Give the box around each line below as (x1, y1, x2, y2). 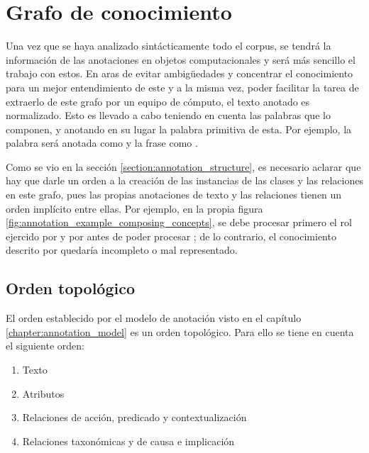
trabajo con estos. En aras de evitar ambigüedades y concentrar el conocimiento (6, 66, 353, 81)
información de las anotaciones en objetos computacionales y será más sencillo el (6, 52, 356, 67)
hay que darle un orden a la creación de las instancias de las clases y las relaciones (6, 173, 363, 188)
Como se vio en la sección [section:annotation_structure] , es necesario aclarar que (6, 159, 361, 174)
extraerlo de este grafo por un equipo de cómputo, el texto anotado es (6, 94, 310, 108)
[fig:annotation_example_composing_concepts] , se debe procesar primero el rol (6, 215, 352, 230)
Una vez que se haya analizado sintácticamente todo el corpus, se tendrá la (6, 38, 331, 53)
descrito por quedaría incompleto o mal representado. (6, 242, 238, 257)
